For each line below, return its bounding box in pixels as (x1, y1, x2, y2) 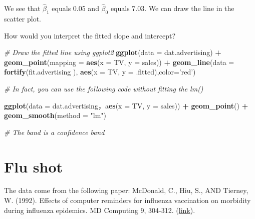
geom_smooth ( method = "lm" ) (4, 110, 107, 120)
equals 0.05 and (52, 3, 99, 13)
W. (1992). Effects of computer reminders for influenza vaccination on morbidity (4, 195, 251, 205)
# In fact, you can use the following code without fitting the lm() (4, 83, 203, 93)
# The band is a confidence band (4, 126, 105, 137)
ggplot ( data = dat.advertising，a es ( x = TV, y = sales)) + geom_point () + (4, 100, 248, 110)
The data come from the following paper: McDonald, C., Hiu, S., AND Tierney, (4, 185, 248, 195)
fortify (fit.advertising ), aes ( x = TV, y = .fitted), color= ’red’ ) (4, 66, 196, 77)
